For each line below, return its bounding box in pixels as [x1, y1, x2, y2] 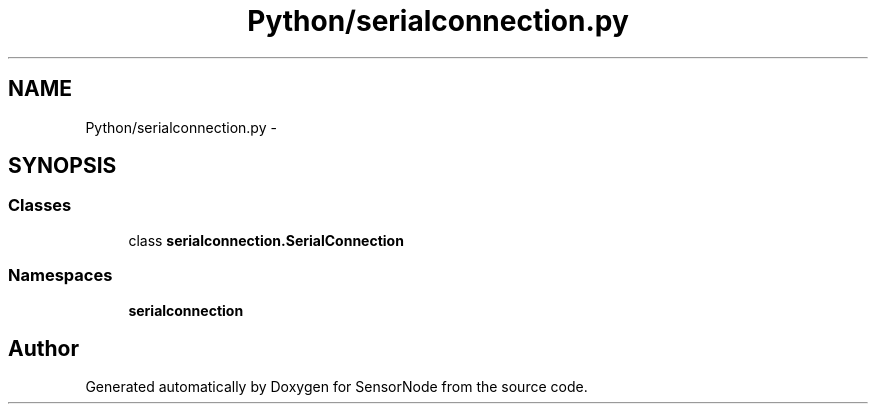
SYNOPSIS [8, 153, 117, 179]
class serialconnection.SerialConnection [128, 231, 404, 249]
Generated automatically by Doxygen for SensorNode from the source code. [85, 378, 588, 396]
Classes [8, 195, 72, 216]
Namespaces [8, 265, 113, 286]
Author [8, 335, 79, 361]
